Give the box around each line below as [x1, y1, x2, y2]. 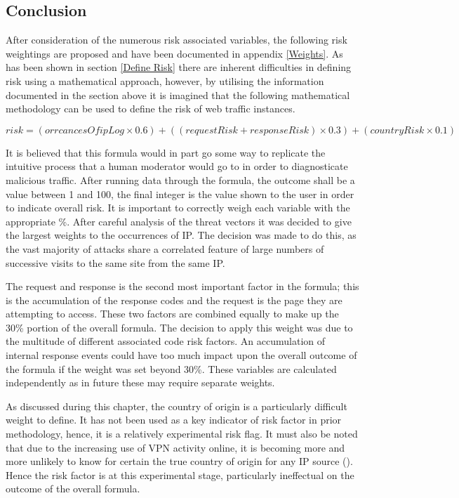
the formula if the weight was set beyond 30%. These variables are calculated [6, 361, 337, 376]
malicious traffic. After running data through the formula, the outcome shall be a [6, 172, 355, 187]
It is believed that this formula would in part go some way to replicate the [6, 145, 326, 159]
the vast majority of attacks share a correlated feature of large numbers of [6, 241, 324, 256]
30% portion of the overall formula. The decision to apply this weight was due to [6, 320, 353, 334]
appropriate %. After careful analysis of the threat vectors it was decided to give [6, 214, 352, 228]
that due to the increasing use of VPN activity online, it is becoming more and [6, 440, 345, 454]
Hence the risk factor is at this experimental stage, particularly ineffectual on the [6, 467, 354, 482]
